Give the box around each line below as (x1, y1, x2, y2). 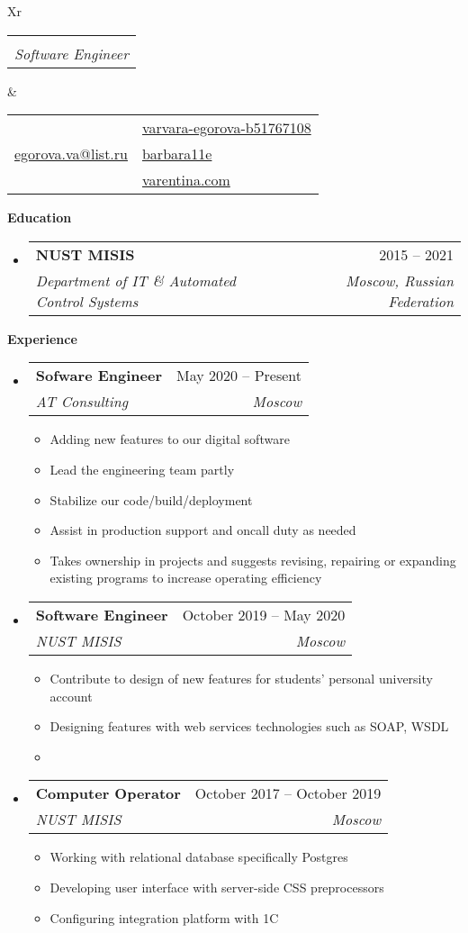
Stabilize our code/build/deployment (49, 490, 253, 509)
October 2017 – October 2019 (194, 783, 382, 804)
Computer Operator (35, 783, 181, 804)
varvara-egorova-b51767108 (141, 117, 311, 139)
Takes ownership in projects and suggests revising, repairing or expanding (49, 550, 456, 569)
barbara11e (141, 143, 212, 165)
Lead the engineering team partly (49, 459, 235, 478)
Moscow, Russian (345, 269, 454, 291)
